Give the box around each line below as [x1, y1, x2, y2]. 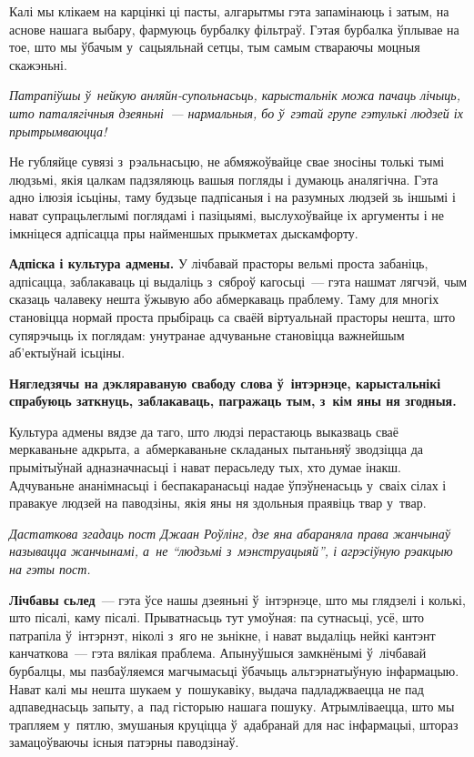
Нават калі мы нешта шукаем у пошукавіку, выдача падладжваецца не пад [9, 679, 424, 698]
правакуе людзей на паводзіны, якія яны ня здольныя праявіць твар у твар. [9, 493, 427, 512]
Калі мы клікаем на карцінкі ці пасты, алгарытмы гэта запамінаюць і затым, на [9, 2, 449, 20]
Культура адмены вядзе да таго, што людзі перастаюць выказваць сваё [9, 421, 399, 440]
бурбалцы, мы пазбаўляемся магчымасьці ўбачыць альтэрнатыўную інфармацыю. [9, 661, 459, 680]
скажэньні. [9, 55, 67, 74]
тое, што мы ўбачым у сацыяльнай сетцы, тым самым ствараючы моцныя [9, 37, 420, 56]
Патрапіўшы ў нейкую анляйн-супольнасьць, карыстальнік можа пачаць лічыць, [9, 86, 460, 105]
